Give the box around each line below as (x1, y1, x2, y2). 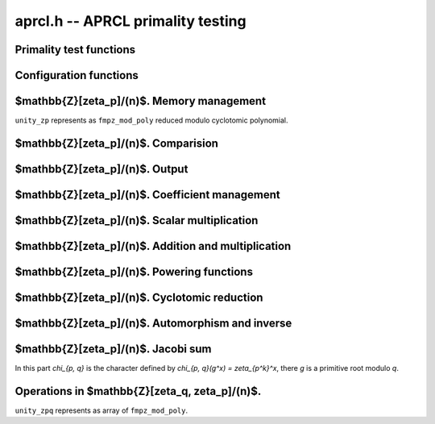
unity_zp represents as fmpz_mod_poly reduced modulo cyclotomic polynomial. (14, 115, 289, 125)
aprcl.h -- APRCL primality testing (14, 12, 246, 30)
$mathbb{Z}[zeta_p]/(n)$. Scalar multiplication (14, 214, 259, 227)
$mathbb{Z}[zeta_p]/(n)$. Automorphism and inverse (14, 317, 292, 330)
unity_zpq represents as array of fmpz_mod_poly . (14, 405, 188, 415)
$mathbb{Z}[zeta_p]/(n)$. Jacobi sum (14, 343, 213, 356)
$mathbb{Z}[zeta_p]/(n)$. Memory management (14, 94, 266, 108)
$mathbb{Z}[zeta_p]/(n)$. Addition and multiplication (14, 239, 292, 253)
